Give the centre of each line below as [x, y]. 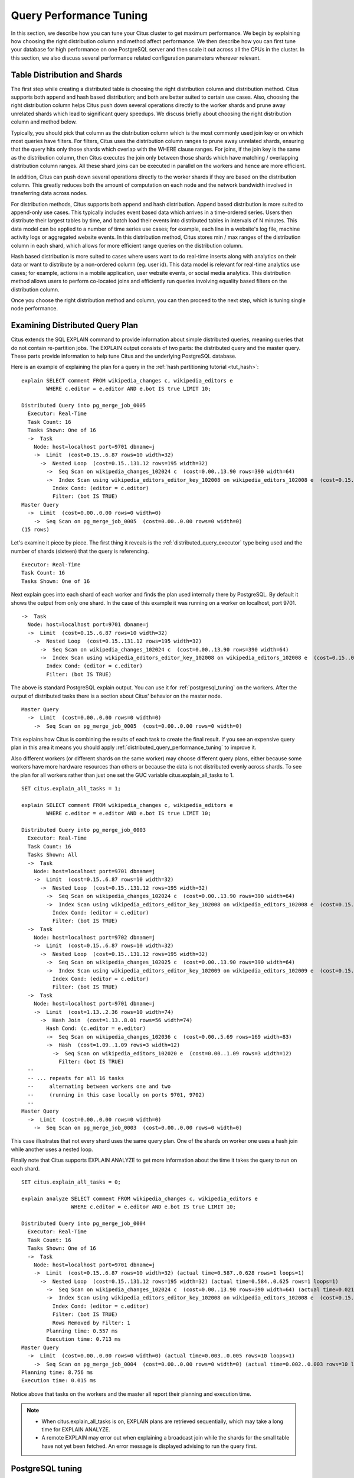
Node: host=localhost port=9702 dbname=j [94, 938]
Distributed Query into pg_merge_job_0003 [84, 830]
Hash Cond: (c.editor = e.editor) [96, 1028]
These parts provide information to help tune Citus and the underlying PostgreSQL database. [124, 356]
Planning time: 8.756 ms [57, 1372]
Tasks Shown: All [53, 855]
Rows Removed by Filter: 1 [91, 1323]
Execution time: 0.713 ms [83, 1339]
